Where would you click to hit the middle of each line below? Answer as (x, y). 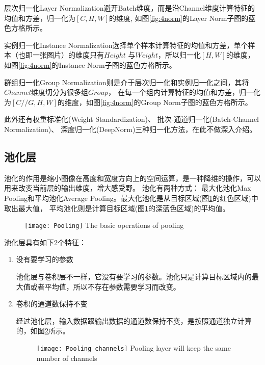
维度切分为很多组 (60, 92)
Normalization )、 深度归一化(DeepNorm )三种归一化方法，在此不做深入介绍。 (130, 129)
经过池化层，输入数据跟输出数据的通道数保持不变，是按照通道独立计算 (134, 320)
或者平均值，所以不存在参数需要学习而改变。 (105, 286)
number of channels (67, 358)
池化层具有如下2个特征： (45, 242)
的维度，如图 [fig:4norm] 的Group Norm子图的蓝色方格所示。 (155, 102)
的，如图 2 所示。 (43, 331)
